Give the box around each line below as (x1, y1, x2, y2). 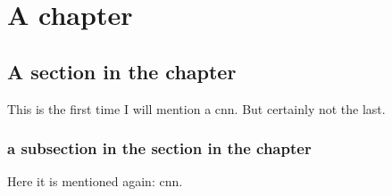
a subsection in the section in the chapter (7, 137, 312, 159)
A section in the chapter (7, 57, 237, 85)
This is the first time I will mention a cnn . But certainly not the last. (7, 99, 386, 118)
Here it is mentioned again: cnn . (7, 172, 183, 191)
